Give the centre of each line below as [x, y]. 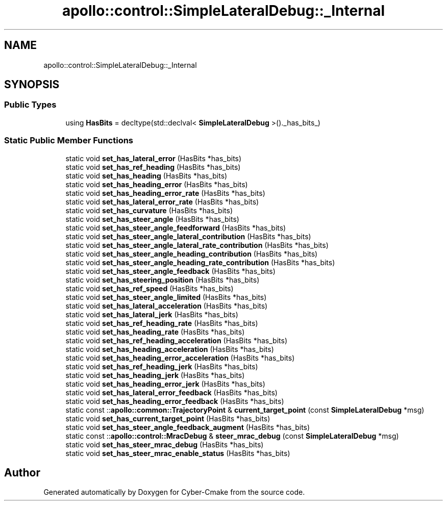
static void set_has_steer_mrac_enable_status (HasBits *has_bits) [178, 453]
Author [22, 472]
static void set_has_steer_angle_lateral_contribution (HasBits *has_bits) [188, 236]
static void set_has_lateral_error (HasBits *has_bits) [154, 158]
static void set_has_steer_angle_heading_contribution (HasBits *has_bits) [192, 254]
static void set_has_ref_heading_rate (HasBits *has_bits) [162, 323]
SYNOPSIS [32, 85]
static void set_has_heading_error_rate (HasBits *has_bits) [165, 193]
